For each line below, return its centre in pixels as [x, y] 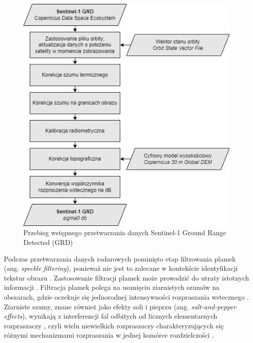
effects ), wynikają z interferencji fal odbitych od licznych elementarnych [111, 316]
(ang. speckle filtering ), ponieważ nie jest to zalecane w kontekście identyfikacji [121, 268]
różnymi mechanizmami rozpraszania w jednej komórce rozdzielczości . [109, 335]
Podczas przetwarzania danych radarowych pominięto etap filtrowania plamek [120, 258]
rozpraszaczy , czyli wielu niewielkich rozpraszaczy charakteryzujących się [114, 325]
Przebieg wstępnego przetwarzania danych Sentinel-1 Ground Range [125, 232]
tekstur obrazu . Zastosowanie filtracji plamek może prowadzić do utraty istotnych [126, 277]
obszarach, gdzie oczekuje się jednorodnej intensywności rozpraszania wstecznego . [126, 297]
